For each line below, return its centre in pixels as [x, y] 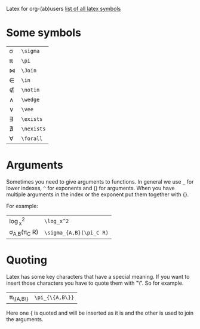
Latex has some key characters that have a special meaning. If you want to [98, 276]
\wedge [30, 99]
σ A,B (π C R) [24, 233]
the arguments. [25, 319]
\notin [30, 90]
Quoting [27, 260]
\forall [32, 138]
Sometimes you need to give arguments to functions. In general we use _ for [100, 181]
